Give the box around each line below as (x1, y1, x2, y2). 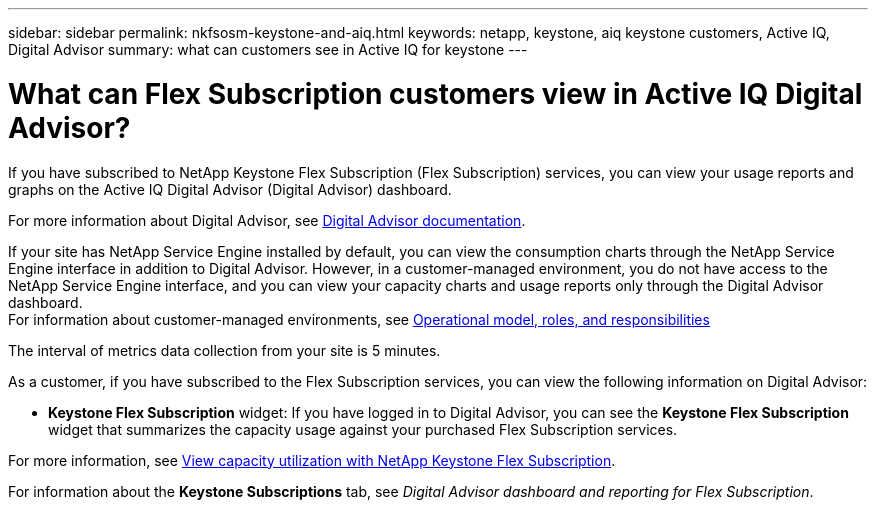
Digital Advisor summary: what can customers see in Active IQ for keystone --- (8, 41, 528, 58)
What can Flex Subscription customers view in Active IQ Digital (8, 76, 863, 111)
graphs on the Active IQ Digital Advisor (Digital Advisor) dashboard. (8, 180, 452, 198)
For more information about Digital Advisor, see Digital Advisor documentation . (8, 211, 526, 229)
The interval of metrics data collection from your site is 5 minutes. (8, 341, 441, 359)
